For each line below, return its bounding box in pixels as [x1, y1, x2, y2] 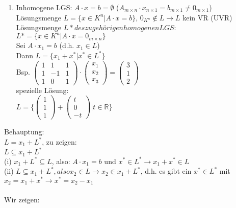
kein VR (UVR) [182, 12, 232, 22]
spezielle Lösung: [16, 84, 69, 95]
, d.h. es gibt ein [140, 166, 192, 176]
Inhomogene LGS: [16, 2, 72, 12]
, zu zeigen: [42, 136, 77, 147]
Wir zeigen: [4, 194, 40, 204]
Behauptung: [4, 126, 44, 137]
